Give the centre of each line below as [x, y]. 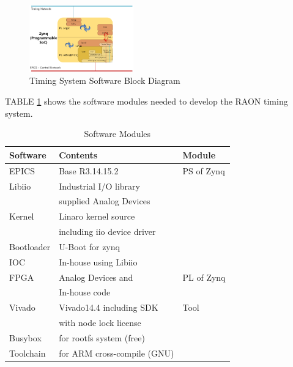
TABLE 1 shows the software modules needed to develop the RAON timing [146, 101]
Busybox [25, 337]
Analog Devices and [96, 277]
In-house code [85, 292]
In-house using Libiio [98, 261]
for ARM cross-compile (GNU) [117, 353]
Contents [78, 154]
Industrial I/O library [99, 186]
